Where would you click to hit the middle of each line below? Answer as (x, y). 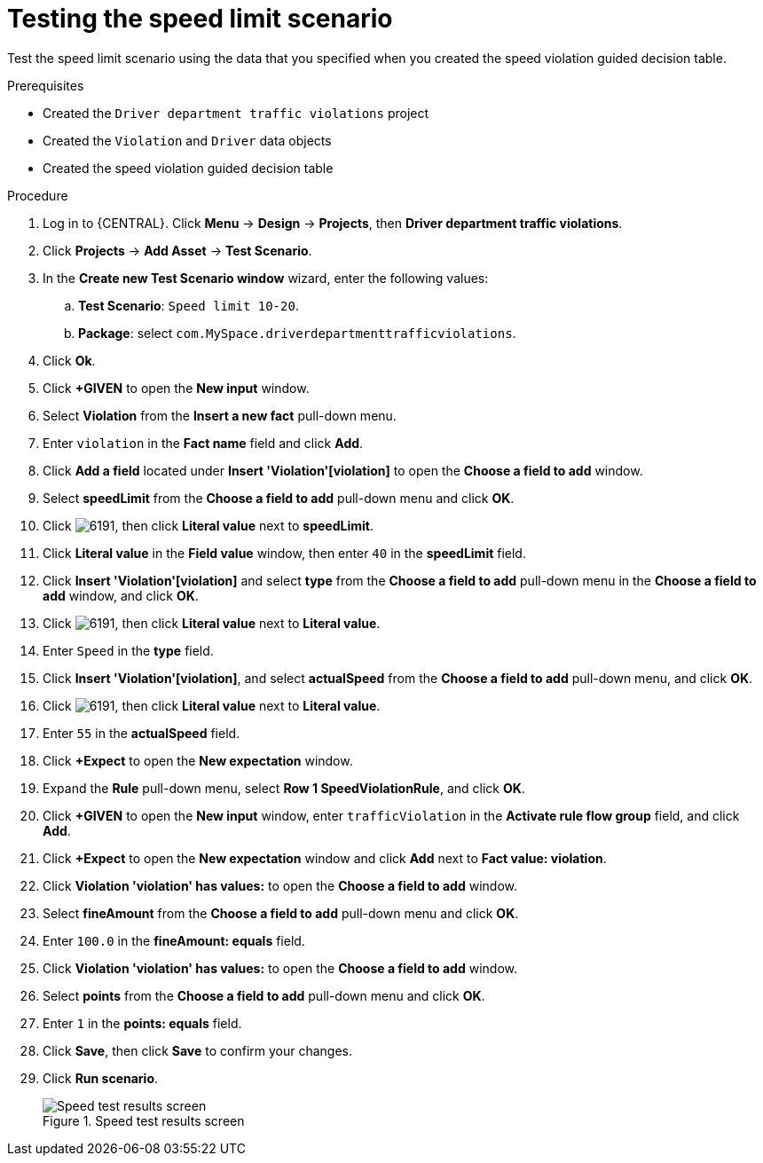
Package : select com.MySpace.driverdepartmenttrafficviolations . (297, 333)
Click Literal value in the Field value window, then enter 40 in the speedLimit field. (284, 553)
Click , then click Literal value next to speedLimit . (208, 525)
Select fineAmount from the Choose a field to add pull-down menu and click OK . (281, 913)
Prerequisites (46, 85)
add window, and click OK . (121, 595)
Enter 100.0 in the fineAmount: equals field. (174, 940)
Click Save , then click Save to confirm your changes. (198, 1050)
